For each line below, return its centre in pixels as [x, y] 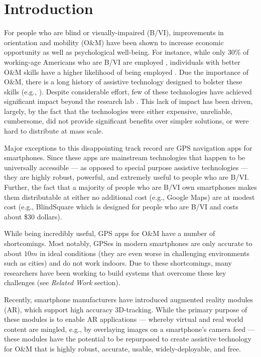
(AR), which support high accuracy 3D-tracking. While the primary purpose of [126, 309]
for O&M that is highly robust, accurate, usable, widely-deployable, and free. [122, 348]
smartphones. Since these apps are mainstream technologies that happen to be [125, 157]
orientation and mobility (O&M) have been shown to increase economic [114, 42]
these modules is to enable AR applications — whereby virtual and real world [124, 319]
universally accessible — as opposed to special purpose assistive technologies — [126, 167]
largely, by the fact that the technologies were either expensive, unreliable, [118, 111]
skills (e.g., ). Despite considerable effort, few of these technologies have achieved [128, 91]
